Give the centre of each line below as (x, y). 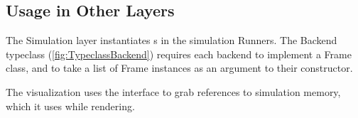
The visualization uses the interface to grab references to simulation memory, (173, 91)
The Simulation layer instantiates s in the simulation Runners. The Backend (172, 40)
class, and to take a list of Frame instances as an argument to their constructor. (179, 68)
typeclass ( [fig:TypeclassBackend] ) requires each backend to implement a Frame (179, 54)
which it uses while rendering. (70, 106)
